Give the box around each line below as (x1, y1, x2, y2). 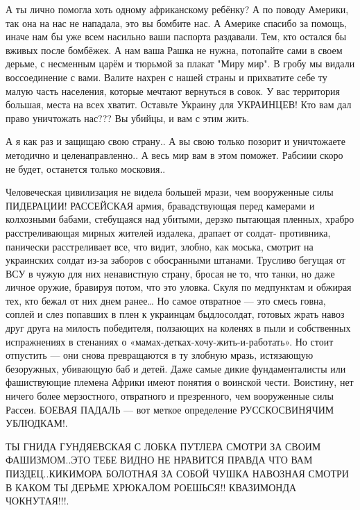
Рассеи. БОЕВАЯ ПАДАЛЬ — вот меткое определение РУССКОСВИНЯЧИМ (6, 402, 334, 416)
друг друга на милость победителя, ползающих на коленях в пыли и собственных (6, 321, 351, 335)
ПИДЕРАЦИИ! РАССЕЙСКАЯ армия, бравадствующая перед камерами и (6, 198, 315, 212)
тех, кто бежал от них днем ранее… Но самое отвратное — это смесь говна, (6, 293, 326, 307)
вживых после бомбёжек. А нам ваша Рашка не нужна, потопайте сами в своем (6, 42, 343, 57)
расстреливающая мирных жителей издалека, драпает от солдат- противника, (6, 225, 331, 239)
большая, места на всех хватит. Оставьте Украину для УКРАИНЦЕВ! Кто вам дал (6, 97, 352, 112)
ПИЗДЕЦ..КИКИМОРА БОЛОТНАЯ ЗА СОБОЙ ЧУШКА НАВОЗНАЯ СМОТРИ (6, 466, 349, 480)
